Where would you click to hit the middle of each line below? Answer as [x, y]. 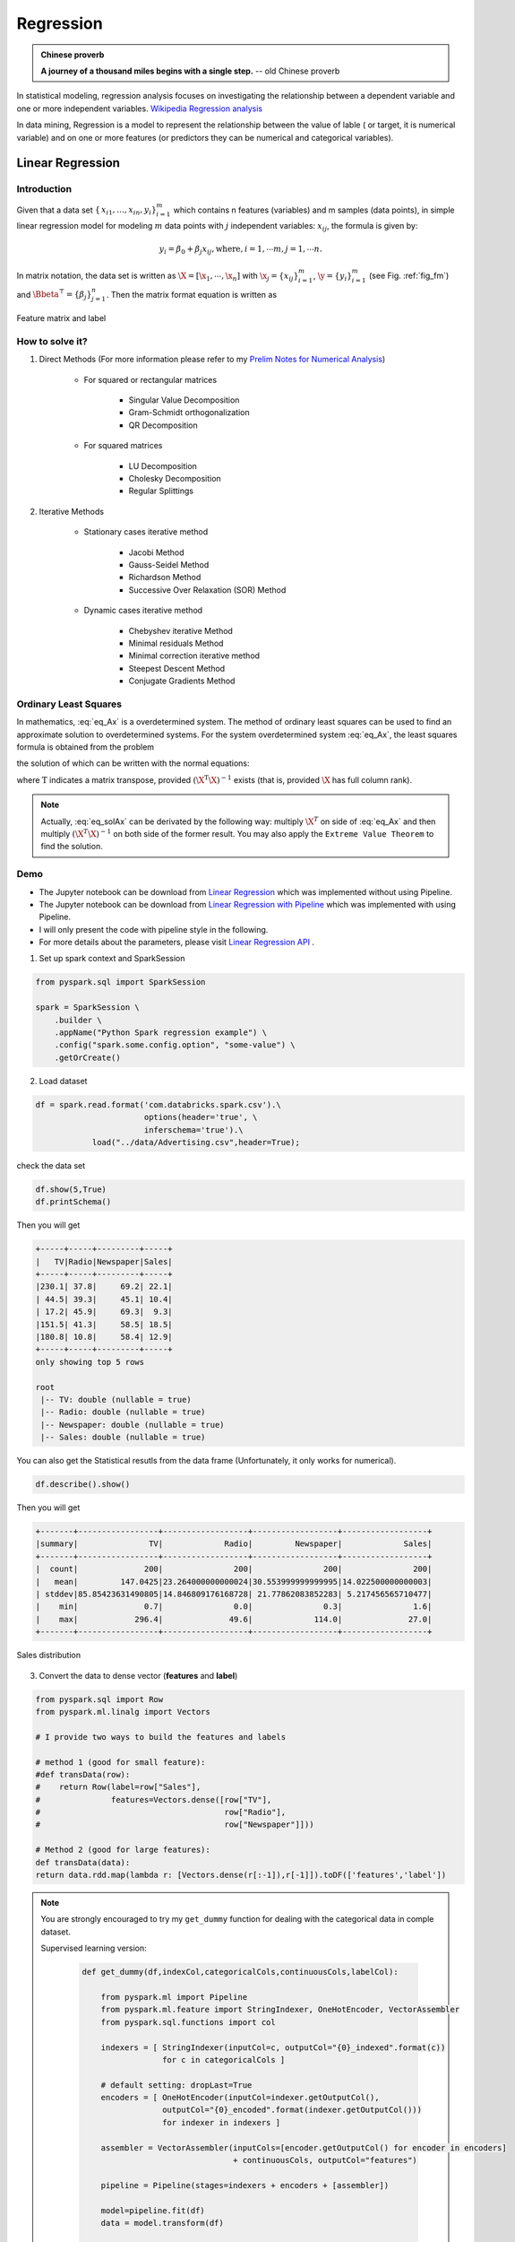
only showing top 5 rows [90, 1362]
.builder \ [78, 1020]
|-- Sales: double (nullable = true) [123, 1438]
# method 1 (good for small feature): [120, 1762]
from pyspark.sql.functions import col [189, 2022]
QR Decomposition [163, 425]
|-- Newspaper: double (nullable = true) [133, 1425]
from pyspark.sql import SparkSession [120, 982]
